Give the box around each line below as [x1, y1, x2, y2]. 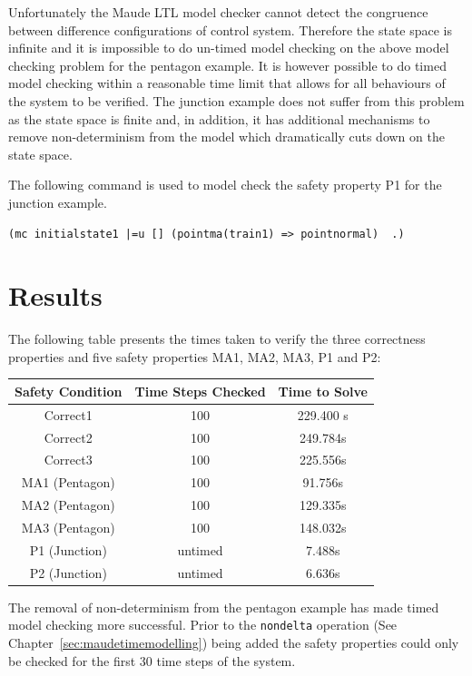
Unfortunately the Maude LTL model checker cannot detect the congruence [8, 3, 428, 21]
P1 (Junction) [29, 540, 107, 559]
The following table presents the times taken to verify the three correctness [8, 329, 426, 348]
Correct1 [44, 405, 93, 424]
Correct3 [44, 450, 93, 469]
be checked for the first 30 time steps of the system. [8, 651, 296, 670]
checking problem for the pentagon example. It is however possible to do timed [8, 55, 447, 74]
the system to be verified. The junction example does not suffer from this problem [8, 91, 465, 110]
